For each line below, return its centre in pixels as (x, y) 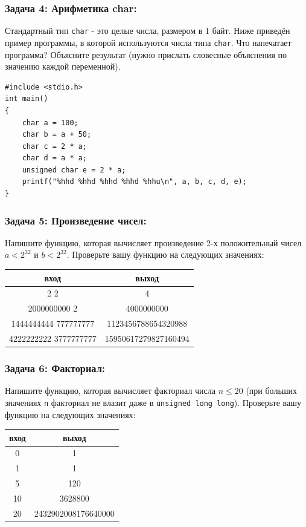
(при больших (272, 391)
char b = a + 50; (57, 135)
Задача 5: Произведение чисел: (76, 220)
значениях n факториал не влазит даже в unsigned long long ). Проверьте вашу (153, 402)
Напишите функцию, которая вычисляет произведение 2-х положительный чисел (153, 242)
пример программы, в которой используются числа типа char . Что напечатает (148, 42)
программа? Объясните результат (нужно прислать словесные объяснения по (146, 54)
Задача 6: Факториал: (55, 368)
